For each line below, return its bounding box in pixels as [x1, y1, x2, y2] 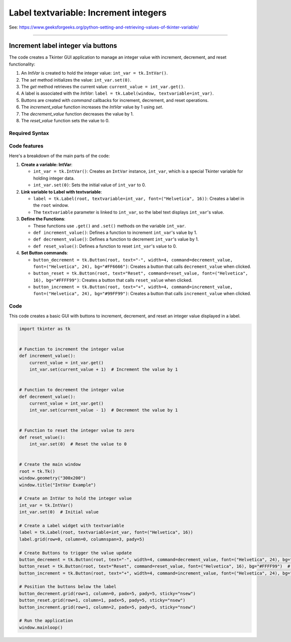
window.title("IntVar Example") [19, 482, 97, 488]
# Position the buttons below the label [19, 584, 116, 590]
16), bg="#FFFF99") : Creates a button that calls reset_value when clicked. [33, 277, 193, 283]
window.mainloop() [19, 625, 63, 630]
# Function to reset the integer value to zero [19, 428, 134, 433]
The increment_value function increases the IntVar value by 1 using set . [21, 104, 163, 110]
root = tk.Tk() [19, 468, 55, 474]
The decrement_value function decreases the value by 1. [21, 111, 134, 116]
